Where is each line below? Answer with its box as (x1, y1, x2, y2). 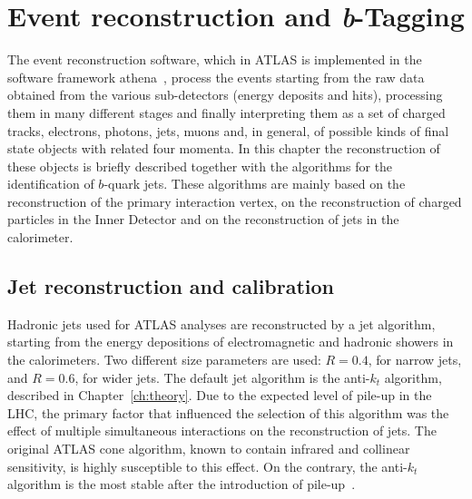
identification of (7, 174, 94, 193)
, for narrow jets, (368, 350, 462, 369)
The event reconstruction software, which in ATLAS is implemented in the (7, 50, 422, 69)
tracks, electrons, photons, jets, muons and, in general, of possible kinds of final (7, 121, 449, 140)
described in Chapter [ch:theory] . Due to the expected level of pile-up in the (7, 386, 432, 405)
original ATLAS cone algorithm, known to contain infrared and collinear (7, 439, 410, 458)
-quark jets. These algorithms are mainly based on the (103, 174, 406, 193)
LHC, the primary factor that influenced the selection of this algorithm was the (7, 403, 449, 422)
